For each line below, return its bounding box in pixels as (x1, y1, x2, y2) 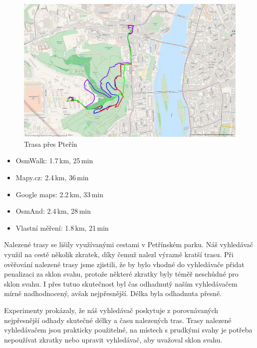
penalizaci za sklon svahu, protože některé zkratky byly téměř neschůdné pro (4, 269, 239, 279)
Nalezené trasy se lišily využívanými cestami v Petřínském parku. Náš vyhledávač (4, 239, 254, 250)
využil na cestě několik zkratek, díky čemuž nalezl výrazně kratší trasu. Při (4, 249, 234, 259)
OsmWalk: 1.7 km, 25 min (15, 155, 93, 166)
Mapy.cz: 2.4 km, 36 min (15, 172, 89, 183)
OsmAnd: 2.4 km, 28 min (15, 206, 91, 216)
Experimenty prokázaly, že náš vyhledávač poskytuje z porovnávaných (4, 305, 219, 315)
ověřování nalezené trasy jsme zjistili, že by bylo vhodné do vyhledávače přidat (4, 259, 245, 269)
